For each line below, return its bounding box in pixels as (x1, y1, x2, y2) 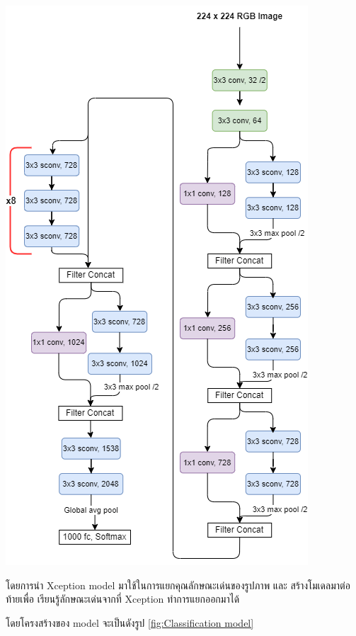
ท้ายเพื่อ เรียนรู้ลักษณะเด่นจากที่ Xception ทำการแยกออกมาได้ (6, 591, 240, 606)
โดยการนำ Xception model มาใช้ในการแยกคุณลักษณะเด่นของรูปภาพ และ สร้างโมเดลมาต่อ (6, 577, 350, 592)
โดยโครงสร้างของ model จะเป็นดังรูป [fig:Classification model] (6, 615, 254, 630)
